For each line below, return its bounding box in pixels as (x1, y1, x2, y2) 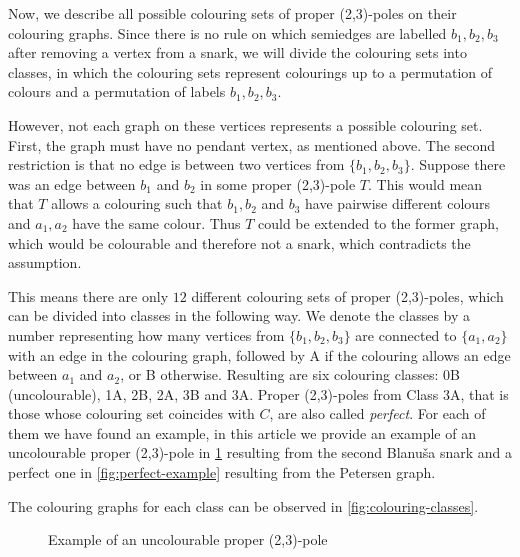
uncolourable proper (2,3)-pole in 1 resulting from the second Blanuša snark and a (8, 442, 512, 463)
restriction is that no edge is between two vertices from (8, 154, 345, 175)
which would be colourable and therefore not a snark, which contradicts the (8, 232, 471, 253)
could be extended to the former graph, (258, 212, 499, 233)
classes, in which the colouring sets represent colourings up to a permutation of (8, 61, 493, 82)
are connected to (355, 324, 457, 345)
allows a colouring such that (51, 193, 223, 214)
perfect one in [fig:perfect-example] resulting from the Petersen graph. (8, 462, 436, 483)
